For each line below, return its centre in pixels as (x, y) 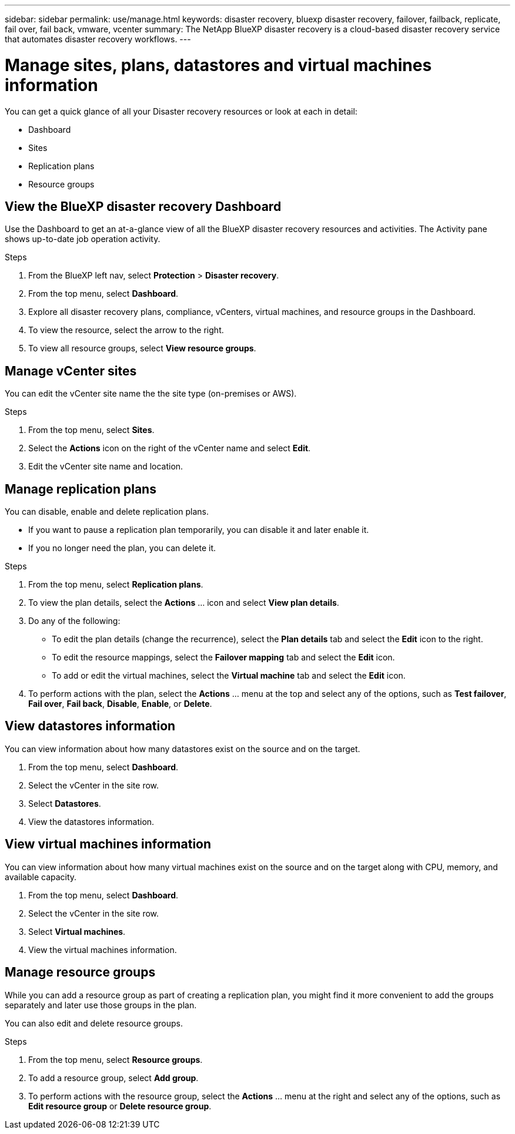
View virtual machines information (108, 844)
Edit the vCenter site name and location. (106, 467)
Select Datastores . (65, 803)
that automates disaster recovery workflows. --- (98, 39)
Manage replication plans (81, 489)
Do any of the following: (74, 621)
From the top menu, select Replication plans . (116, 585)
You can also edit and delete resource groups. (94, 1023)
